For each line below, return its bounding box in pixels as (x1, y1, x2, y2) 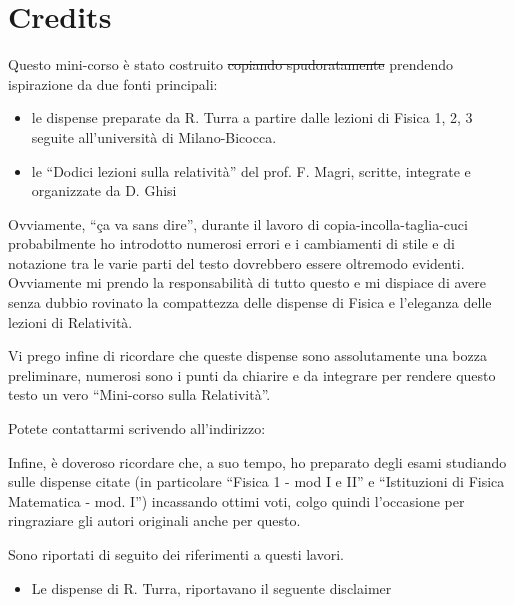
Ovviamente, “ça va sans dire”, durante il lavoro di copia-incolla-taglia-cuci (8, 213, 468, 234)
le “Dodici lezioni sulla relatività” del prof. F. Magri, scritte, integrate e (31, 160, 471, 181)
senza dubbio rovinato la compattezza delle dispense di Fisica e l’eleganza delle (8, 292, 492, 313)
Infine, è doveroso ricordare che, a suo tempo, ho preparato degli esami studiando (8, 451, 507, 472)
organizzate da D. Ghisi (31, 180, 177, 201)
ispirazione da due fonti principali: (8, 73, 218, 94)
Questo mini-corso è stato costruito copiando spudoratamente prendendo (8, 54, 454, 75)
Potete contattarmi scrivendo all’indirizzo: (8, 418, 266, 439)
